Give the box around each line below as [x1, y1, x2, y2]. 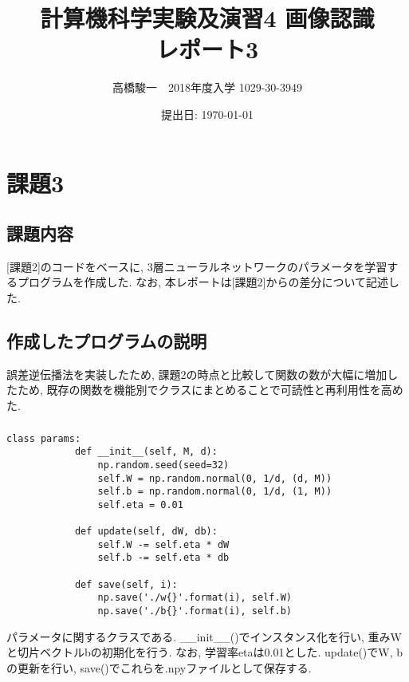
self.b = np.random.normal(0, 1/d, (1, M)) [97, 486, 332, 498]
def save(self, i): [74, 578, 178, 590]
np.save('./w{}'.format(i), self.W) [97, 592, 292, 604]
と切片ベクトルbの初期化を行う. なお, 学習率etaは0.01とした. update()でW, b [6, 644, 403, 660]
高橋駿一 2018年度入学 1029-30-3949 [112, 79, 302, 96]
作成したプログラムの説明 [6, 329, 207, 353]
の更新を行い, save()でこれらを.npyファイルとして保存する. [6, 659, 312, 676]
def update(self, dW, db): [74, 526, 218, 538]
